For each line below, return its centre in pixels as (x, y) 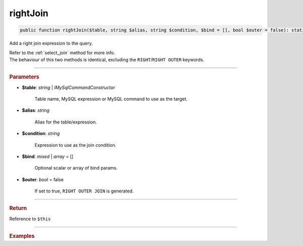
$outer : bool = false (43, 179)
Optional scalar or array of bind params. (76, 168)
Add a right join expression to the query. (51, 44)
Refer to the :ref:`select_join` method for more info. (62, 53)
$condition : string (41, 134)
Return (18, 209)
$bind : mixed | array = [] (48, 156)
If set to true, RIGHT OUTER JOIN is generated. (84, 191)
